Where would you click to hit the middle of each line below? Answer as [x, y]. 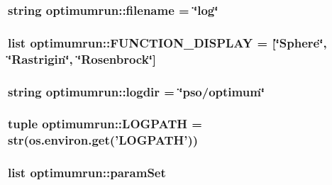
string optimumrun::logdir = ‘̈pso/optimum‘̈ [137, 91]
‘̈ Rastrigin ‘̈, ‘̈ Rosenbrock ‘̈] [82, 58]
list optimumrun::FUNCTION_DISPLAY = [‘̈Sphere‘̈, [167, 42]
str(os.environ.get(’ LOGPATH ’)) [103, 140]
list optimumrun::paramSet [87, 173]
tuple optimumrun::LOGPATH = [105, 124]
